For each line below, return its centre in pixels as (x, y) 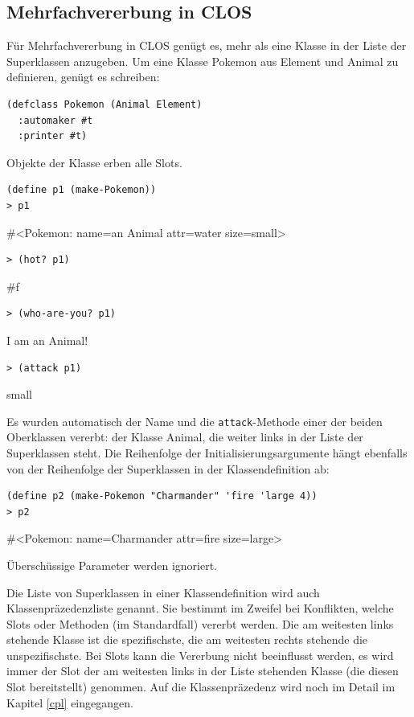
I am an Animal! (47, 340)
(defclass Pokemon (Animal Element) (105, 104)
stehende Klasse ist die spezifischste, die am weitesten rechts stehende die (187, 639)
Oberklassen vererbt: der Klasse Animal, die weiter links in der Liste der (185, 437)
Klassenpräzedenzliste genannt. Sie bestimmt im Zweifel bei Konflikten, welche (200, 608)
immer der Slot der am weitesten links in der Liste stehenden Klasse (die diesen (203, 671)
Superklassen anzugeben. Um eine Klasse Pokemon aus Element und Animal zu (203, 61)
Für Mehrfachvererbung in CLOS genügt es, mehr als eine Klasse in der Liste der (207, 45)
